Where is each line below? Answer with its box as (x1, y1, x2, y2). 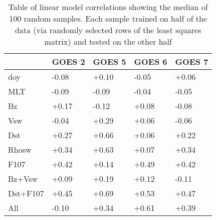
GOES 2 (52, 56, 85, 67)
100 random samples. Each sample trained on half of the (9, 13, 207, 24)
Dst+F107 (8, 187, 44, 199)
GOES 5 (93, 56, 126, 67)
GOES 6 (134, 56, 167, 67)
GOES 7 (175, 56, 208, 67)
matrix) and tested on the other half (44, 36, 172, 47)
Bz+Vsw (8, 173, 38, 184)
